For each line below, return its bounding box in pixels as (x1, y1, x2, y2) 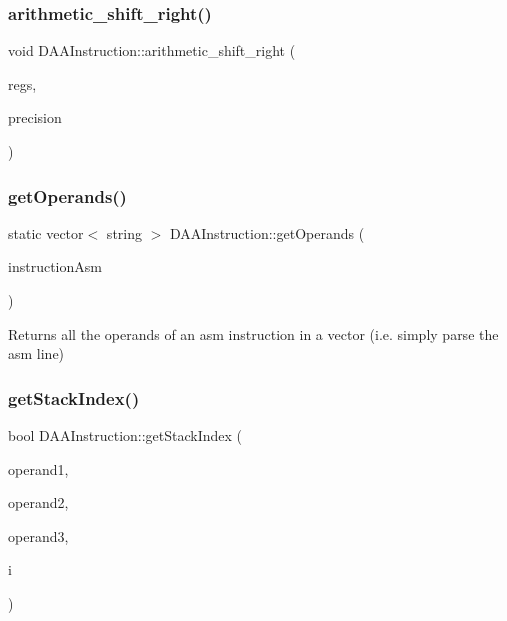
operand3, (8, 525, 69, 546)
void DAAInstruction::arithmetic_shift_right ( (8, 40, 296, 61)
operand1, (8, 458, 69, 479)
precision (8, 107, 62, 128)
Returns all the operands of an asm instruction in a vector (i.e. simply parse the (8, 323, 499, 344)
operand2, (8, 492, 69, 513)
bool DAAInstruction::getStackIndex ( (8, 425, 243, 445)
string (106, 222, 142, 243)
